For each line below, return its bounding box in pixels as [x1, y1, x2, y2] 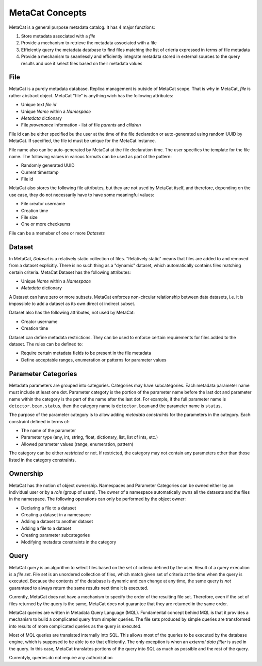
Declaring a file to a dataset [21, 505, 76, 511]
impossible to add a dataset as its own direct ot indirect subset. [9, 301, 135, 306]
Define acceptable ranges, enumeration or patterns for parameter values [21, 357, 167, 362]
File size [21, 215, 38, 220]
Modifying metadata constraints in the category [21, 539, 116, 545]
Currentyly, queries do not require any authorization [9, 655, 113, 661]
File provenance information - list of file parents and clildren [21, 122, 141, 128]
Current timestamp [21, 169, 59, 175]
